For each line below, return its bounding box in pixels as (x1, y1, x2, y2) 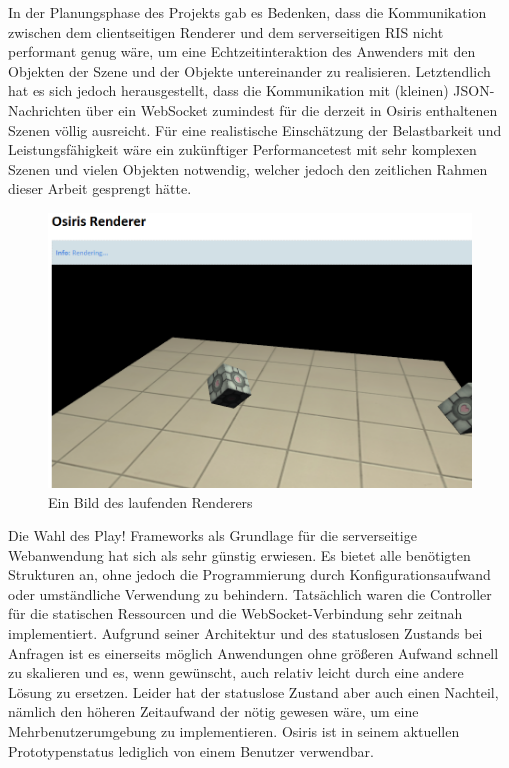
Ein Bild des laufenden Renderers (48, 491, 253, 512)
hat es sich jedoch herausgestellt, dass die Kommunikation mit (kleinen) (8, 80, 449, 101)
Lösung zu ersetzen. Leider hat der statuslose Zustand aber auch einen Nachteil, (8, 681, 499, 702)
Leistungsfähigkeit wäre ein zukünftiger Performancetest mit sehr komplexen (8, 139, 477, 160)
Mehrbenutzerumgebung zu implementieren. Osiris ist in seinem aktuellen (8, 721, 460, 742)
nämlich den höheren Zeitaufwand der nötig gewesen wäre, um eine (8, 701, 419, 722)
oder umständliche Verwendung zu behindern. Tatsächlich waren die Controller (8, 583, 492, 604)
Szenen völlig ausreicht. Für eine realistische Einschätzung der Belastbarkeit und (8, 119, 502, 140)
